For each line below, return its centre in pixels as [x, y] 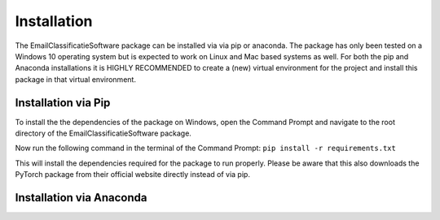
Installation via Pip [63, 103]
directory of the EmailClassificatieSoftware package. [103, 133]
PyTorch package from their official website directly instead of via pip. [132, 175]
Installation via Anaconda [81, 198]
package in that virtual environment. [75, 79]
